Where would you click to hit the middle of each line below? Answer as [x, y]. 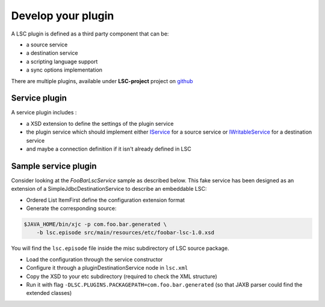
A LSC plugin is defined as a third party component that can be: [90, 34]
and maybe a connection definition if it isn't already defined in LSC [109, 149]
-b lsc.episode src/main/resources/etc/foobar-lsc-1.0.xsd [125, 233]
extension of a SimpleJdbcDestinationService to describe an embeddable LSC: [109, 189]
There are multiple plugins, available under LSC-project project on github [102, 81]
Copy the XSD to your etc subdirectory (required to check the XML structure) [122, 276]
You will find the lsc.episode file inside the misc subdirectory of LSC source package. [120, 248]
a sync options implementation [64, 70]
